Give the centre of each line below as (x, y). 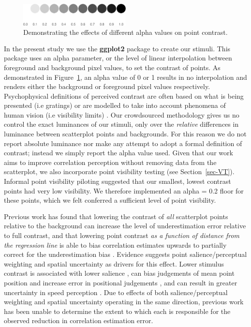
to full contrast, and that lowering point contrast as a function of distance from (122, 235)
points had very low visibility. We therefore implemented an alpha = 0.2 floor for (124, 190)
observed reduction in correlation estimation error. (79, 320)
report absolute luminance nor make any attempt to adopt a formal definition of (123, 143)
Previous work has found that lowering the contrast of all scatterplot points (116, 216)
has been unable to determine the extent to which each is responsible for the (117, 311)
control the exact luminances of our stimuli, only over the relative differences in (121, 124)
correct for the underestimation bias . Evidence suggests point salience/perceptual (125, 254)
